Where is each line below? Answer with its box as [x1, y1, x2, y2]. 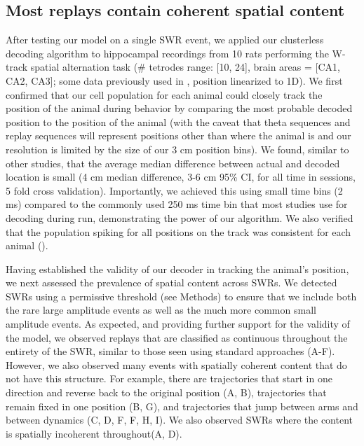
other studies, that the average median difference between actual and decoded [6, 155, 340, 170]
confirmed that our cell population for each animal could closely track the [6, 87, 323, 102]
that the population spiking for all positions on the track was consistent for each [6, 224, 351, 239]
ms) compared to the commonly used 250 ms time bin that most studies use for [6, 197, 348, 211]
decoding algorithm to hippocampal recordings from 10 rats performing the [6, 46, 329, 60]
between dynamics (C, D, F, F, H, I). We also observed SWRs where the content [6, 412, 353, 427]
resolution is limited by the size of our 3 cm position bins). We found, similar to [6, 141, 349, 156]
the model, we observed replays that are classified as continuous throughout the [6, 330, 348, 344]
